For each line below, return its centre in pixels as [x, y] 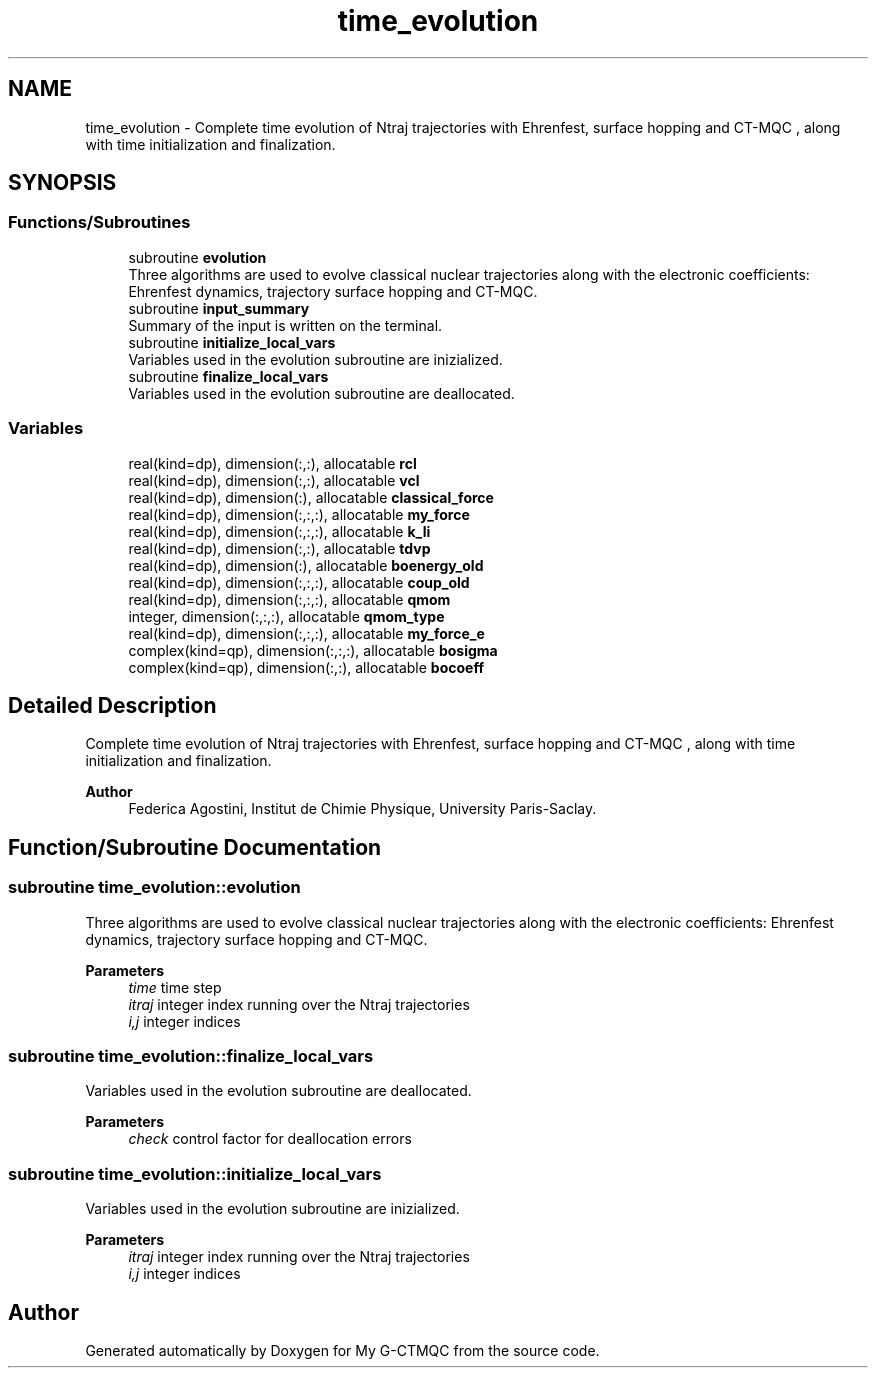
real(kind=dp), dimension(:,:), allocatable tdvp [279, 548]
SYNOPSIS [62, 183]
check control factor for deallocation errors [270, 1139]
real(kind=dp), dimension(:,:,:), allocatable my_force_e [306, 633]
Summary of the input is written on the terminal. [285, 325]
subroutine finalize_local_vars [228, 376]
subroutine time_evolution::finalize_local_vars [191, 1056]
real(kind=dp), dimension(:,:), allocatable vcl [274, 480]
